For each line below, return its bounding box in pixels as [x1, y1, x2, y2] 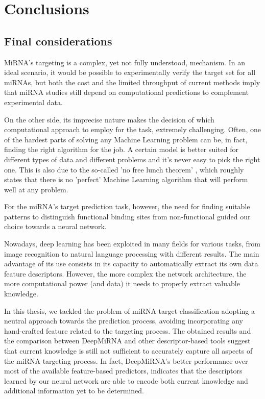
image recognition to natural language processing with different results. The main [4, 248, 259, 259]
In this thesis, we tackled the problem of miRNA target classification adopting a [4, 305, 255, 316]
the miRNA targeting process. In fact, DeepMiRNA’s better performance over [4, 355, 248, 366]
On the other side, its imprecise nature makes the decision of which [4, 114, 214, 124]
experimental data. [4, 96, 63, 107]
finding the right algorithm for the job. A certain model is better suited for [4, 144, 238, 155]
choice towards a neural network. [4, 221, 107, 232]
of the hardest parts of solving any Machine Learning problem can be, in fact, [4, 134, 248, 144]
